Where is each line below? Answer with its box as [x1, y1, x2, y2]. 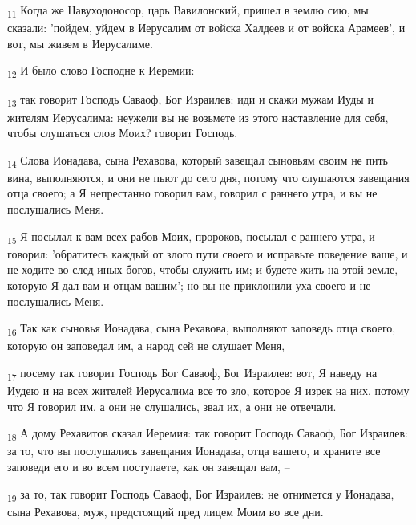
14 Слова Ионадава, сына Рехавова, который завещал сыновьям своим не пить [7, 151, 388, 170]
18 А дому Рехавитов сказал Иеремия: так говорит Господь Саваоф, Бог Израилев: [7, 425, 409, 443]
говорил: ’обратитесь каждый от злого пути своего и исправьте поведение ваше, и [7, 245, 408, 262]
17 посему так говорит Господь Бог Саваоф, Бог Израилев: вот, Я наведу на [7, 364, 378, 383]
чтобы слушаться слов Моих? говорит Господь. [7, 124, 238, 141]
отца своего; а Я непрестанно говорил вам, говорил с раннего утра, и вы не [7, 185, 378, 201]
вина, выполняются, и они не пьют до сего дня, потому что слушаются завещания [7, 169, 410, 185]
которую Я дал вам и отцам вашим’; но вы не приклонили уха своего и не [7, 276, 371, 293]
